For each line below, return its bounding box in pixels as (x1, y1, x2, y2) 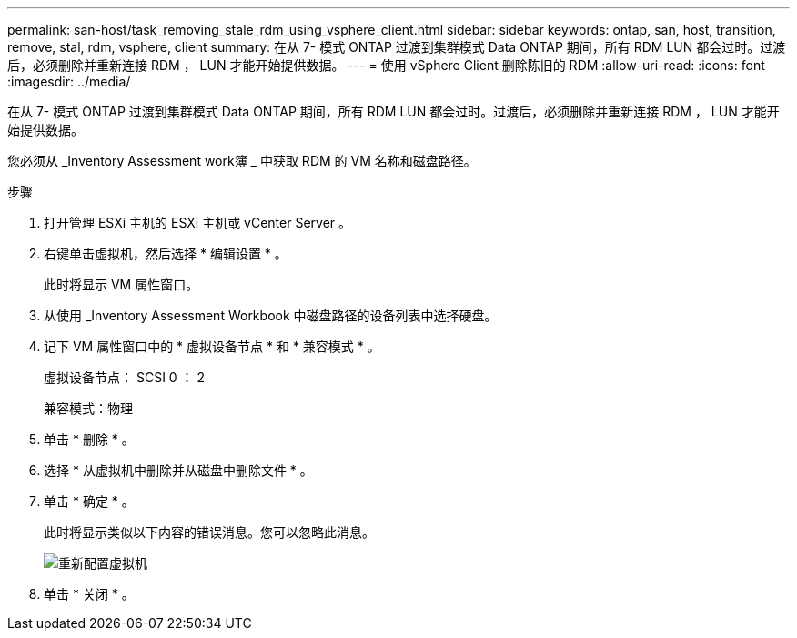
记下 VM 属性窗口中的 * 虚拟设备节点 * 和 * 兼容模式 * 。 (44, 339, 380, 354)
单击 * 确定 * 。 (44, 493, 135, 509)
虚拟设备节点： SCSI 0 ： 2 (44, 370, 206, 385)
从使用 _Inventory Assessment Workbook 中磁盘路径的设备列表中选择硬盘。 (44, 308, 498, 323)
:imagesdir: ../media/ (7, 74, 131, 89)
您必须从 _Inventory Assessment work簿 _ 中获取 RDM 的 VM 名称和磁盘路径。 (7, 153, 477, 168)
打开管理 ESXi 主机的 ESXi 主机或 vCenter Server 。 (44, 215, 352, 230)
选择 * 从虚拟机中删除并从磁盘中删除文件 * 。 (44, 462, 313, 478)
